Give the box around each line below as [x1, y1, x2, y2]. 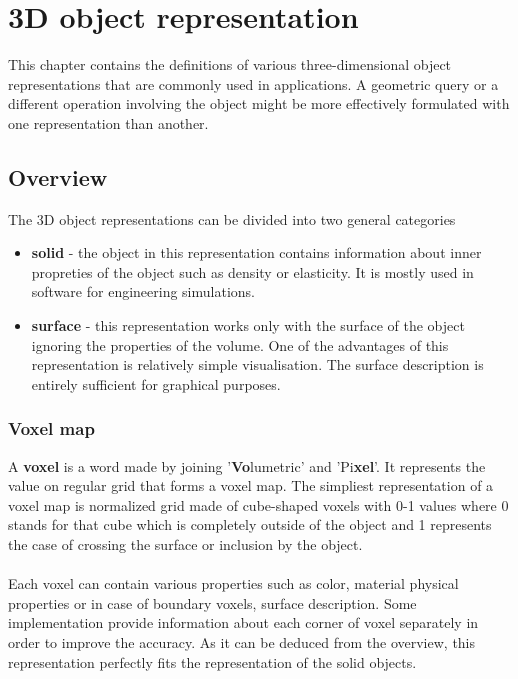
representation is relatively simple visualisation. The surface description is [31, 354, 484, 375]
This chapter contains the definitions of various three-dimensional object [8, 54, 452, 75]
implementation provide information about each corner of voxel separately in [8, 612, 479, 633]
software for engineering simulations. [31, 281, 255, 302]
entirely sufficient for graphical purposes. [31, 373, 281, 394]
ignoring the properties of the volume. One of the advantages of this [31, 334, 449, 355]
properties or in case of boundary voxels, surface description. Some [8, 592, 417, 613]
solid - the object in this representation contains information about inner [31, 242, 482, 263]
